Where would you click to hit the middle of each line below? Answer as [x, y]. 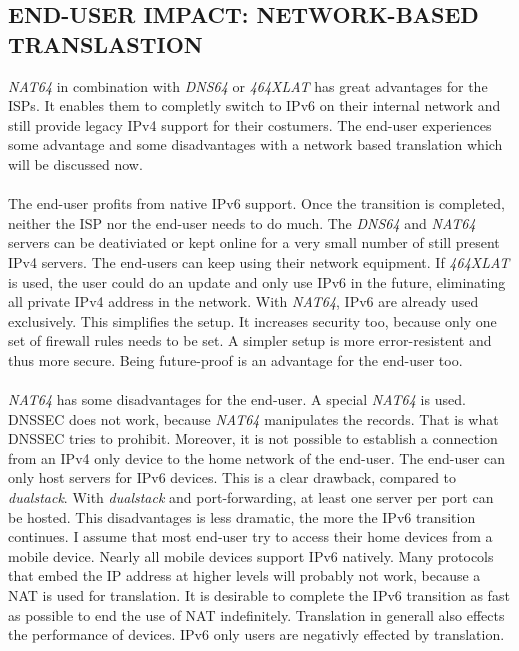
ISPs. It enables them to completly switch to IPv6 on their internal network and [254, 105]
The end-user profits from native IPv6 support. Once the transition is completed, [257, 203]
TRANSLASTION [105, 43]
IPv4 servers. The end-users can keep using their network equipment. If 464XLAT [259, 261]
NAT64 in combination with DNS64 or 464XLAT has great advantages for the [248, 85]
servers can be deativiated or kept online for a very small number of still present [254, 242]
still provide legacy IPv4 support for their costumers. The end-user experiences [250, 124]
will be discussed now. [75, 163]
